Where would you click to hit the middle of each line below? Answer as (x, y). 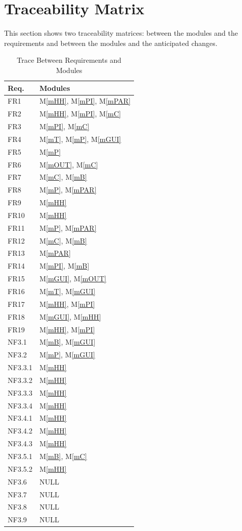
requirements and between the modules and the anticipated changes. (111, 43)
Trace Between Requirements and (69, 60)
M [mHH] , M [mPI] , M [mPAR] (85, 101)
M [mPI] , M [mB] (64, 266)
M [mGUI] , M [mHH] (70, 316)
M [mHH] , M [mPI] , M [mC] (80, 114)
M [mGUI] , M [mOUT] (73, 279)
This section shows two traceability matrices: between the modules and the (121, 33)
